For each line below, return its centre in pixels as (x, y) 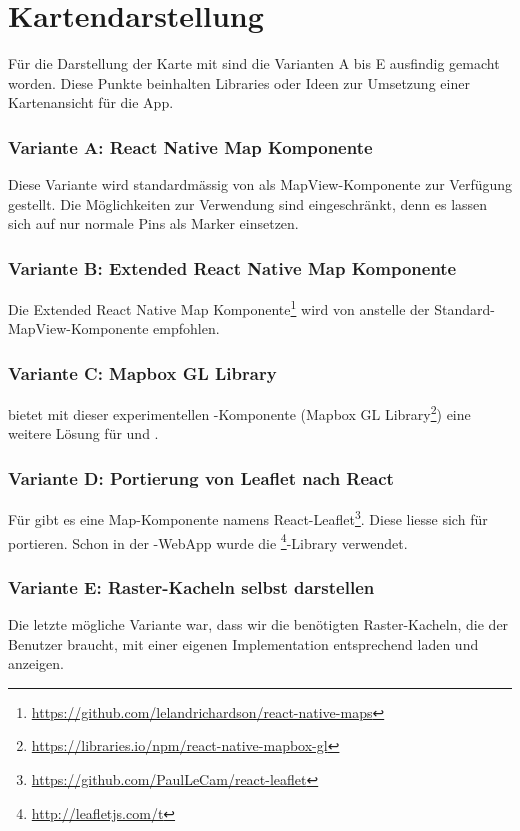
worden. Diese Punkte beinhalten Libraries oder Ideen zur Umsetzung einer (239, 82)
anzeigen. (36, 663)
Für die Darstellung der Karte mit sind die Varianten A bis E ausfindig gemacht (254, 63)
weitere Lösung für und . (83, 433)
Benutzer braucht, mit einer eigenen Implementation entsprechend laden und (243, 643)
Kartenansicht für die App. (91, 102)
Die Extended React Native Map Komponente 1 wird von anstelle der (219, 307)
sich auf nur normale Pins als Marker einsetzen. (153, 223)
